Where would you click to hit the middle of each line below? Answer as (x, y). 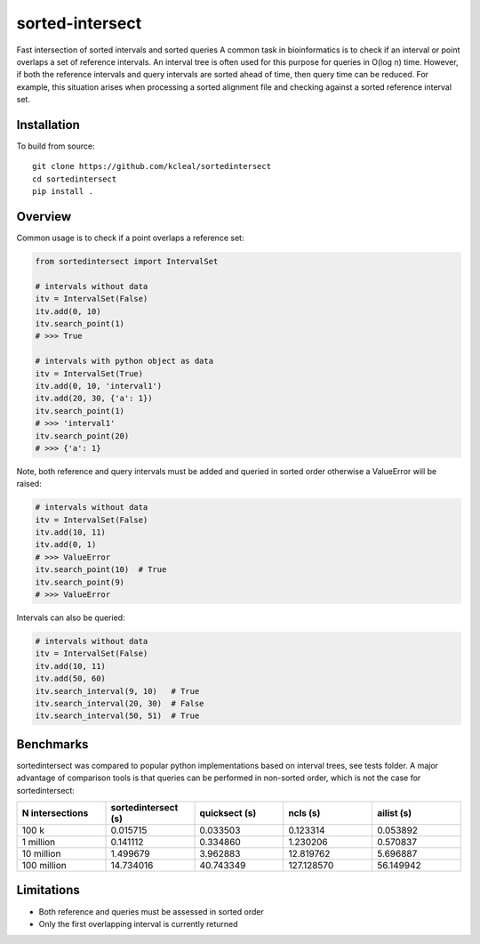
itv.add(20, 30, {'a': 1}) (94, 399)
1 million (39, 843)
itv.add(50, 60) (71, 679)
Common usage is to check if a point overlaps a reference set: (130, 238)
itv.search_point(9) (80, 582)
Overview (44, 217)
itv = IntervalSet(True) (89, 373)
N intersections (55, 813)
